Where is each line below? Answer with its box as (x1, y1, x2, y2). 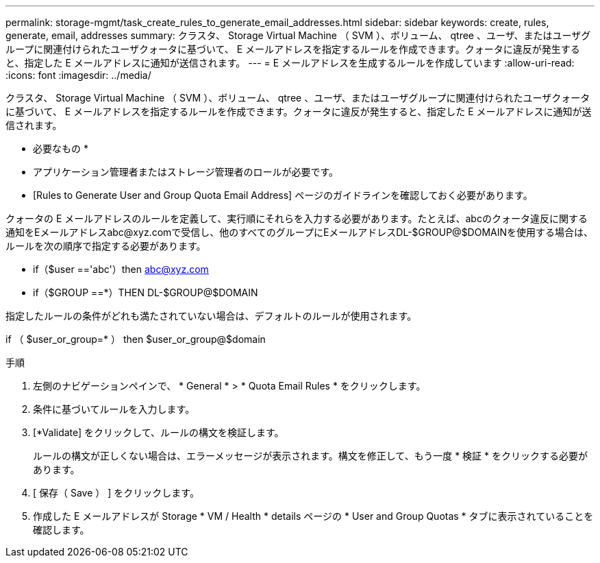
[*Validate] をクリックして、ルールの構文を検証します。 (33, 427, 284, 438)
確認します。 (33, 524, 90, 536)
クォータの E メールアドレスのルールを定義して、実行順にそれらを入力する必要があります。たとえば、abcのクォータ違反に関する (5, 213, 588, 224)
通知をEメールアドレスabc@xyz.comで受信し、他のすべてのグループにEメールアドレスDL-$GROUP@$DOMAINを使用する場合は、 (5, 226, 594, 238)
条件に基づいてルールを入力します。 (33, 403, 195, 415)
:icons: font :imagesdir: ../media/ (5, 69, 151, 81)
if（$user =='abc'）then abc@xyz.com (33, 263, 209, 275)
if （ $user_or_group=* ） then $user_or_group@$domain (5, 333, 266, 345)
